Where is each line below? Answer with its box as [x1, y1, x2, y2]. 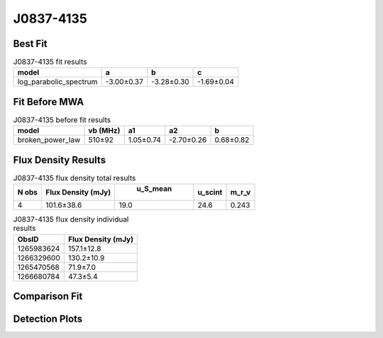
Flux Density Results [13, 153, 106, 166]
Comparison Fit [13, 290, 83, 302]
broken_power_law [17, 135, 81, 145]
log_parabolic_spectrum [17, 77, 98, 87]
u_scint [197, 187, 223, 197]
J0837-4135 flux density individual [13, 214, 129, 224]
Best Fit [13, 38, 48, 50]
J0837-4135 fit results [13, 57, 87, 67]
